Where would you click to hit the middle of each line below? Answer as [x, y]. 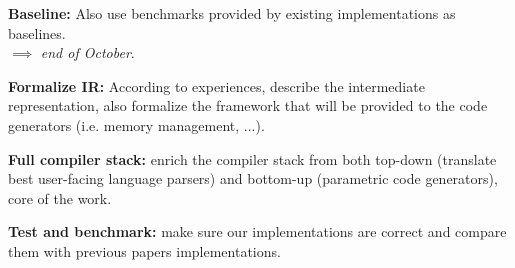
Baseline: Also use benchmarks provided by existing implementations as [232, 13]
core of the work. [60, 197]
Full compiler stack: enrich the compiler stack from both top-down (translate [252, 158]
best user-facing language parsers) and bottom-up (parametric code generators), [253, 178]
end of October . [87, 52]
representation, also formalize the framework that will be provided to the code [248, 105]
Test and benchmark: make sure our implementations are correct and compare [257, 231]
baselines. [37, 32]
